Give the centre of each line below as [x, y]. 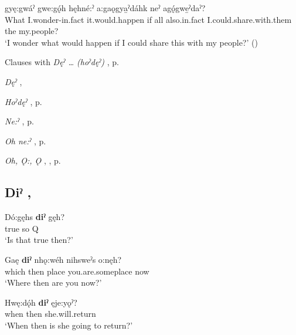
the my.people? [32, 31]
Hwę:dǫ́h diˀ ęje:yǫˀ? [41, 302]
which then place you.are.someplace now [77, 271]
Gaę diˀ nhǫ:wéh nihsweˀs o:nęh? [63, 259]
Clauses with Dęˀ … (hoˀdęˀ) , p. [62, 62]
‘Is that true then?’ [39, 240]
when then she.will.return [50, 314]
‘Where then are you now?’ [53, 282]
